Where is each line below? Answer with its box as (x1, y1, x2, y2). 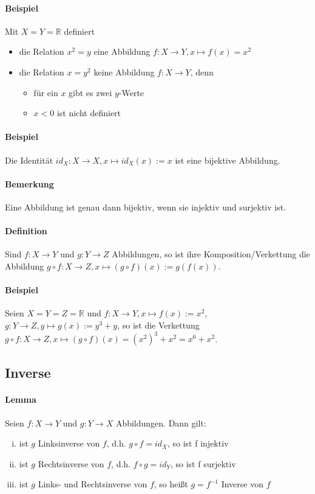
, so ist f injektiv (167, 437, 229, 450)
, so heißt (154, 478, 188, 490)
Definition (5, 224, 47, 237)
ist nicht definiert (56, 106, 121, 119)
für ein (33, 86, 58, 99)
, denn (190, 65, 214, 78)
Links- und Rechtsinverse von (38, 478, 147, 490)
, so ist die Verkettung (117, 318, 200, 331)
